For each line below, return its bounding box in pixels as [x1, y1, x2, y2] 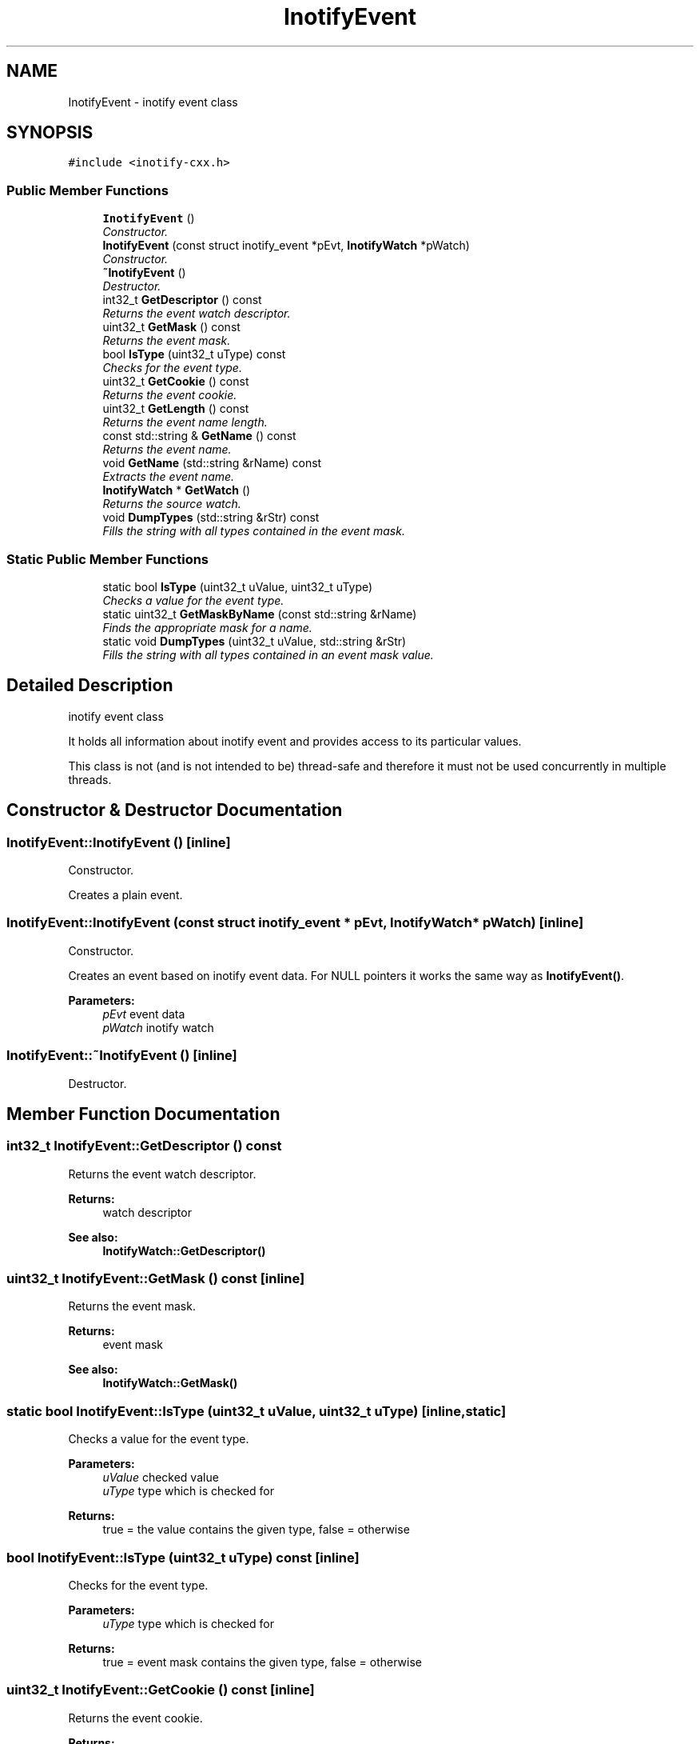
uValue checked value [102, 1470, 219, 1485]
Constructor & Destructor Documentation [6, 800, 343, 821]
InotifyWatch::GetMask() [102, 1376, 238, 1390]
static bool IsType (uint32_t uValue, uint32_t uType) [102, 579, 373, 594]
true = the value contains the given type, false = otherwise [102, 1522, 410, 1537]
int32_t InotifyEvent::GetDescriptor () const [6, 1138, 282, 1154]
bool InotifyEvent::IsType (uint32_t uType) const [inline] [6, 1549, 360, 1566]
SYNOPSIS [6, 122, 93, 143]
